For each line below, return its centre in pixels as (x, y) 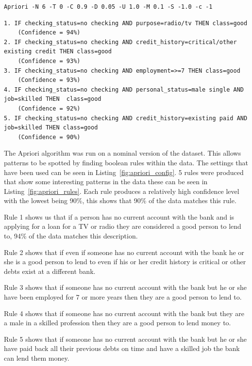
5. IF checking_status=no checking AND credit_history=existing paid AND (126, 118)
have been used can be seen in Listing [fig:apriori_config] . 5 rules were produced (124, 172)
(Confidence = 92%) (49, 108)
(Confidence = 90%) (49, 137)
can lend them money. (37, 358)
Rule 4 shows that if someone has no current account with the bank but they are (124, 313)
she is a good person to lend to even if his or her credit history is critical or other (125, 262)
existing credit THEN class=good (58, 52)
